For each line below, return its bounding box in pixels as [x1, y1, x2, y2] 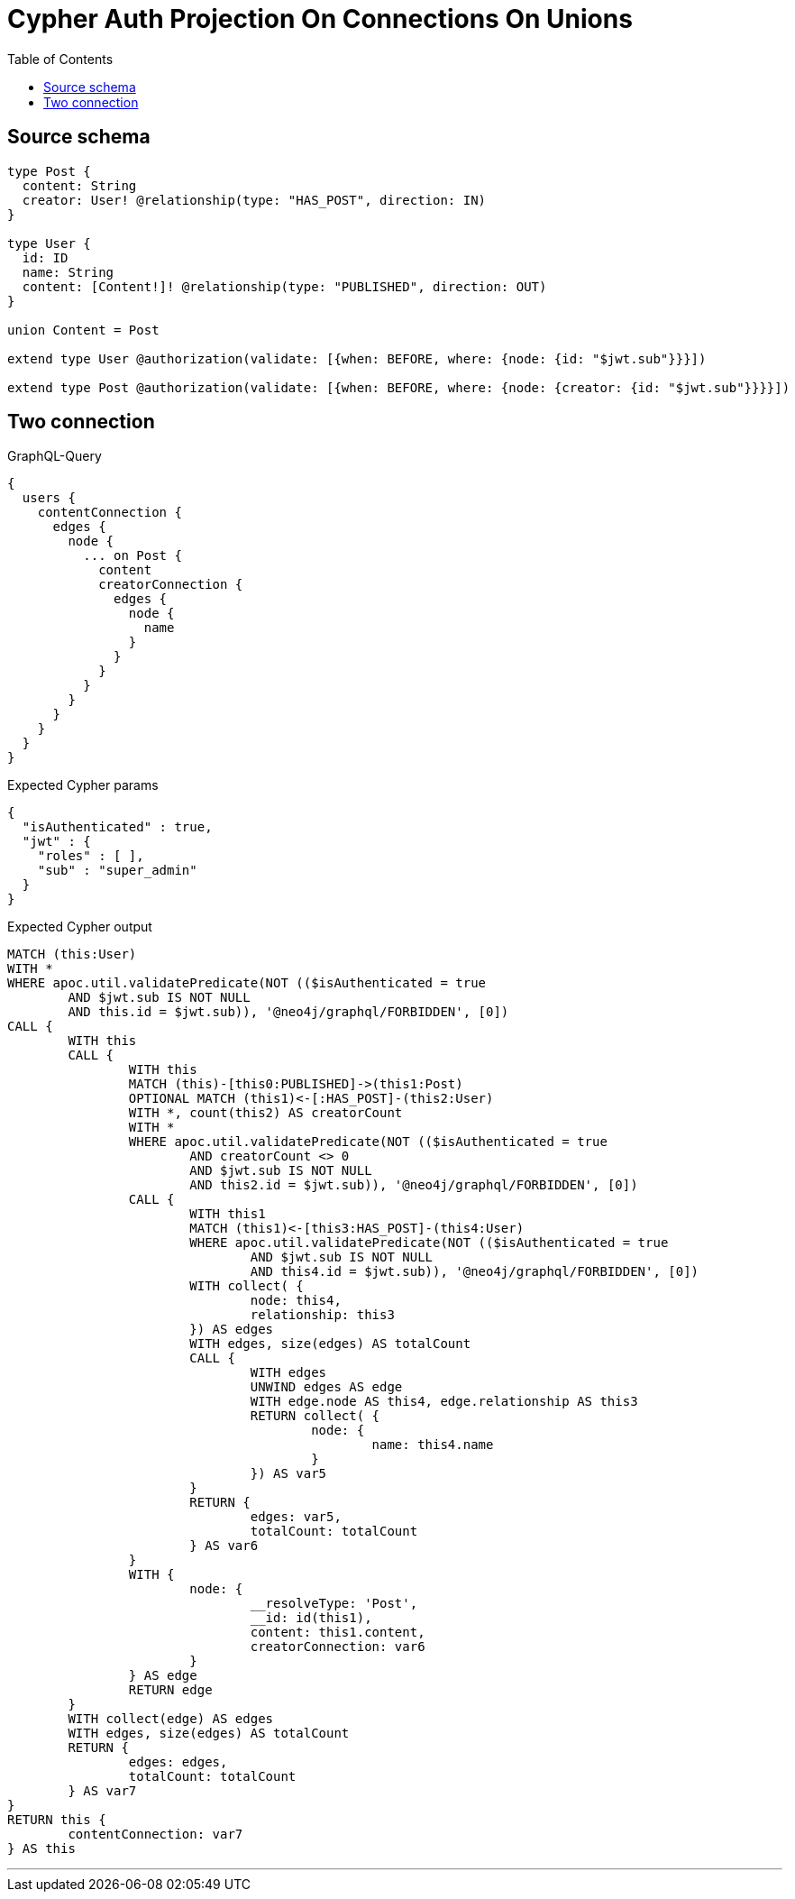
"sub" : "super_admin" [37, 863, 197, 878]
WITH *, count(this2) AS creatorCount [128, 1105, 403, 1121]
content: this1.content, [250, 1625, 425, 1640]
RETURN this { [7, 1812, 106, 1828]
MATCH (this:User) [7, 947, 137, 962]
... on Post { [83, 548, 182, 564]
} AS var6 [189, 1538, 259, 1554]
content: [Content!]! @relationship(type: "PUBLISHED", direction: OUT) [22, 279, 547, 294]
